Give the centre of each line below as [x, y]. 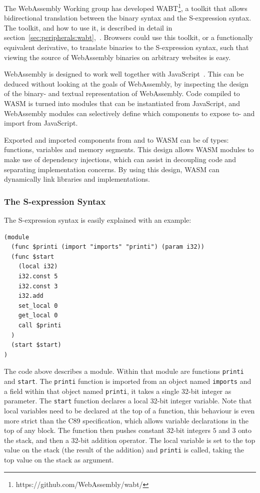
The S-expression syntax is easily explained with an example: [98, 219]
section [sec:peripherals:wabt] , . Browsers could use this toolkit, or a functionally [128, 37]
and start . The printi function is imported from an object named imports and [128, 381]
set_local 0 [38, 306]
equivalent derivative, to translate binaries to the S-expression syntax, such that [126, 47]
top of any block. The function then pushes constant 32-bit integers [107, 430]
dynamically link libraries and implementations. [77, 179]
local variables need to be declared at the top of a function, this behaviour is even [129, 410]
